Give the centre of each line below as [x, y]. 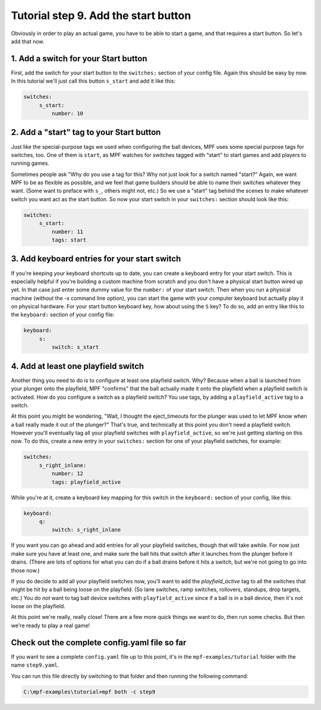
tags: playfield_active [86, 482]
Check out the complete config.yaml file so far [99, 642]
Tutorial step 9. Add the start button [101, 15]
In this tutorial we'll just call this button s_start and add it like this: [93, 81]
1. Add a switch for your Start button [79, 59]
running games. [30, 163]
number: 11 [67, 232]
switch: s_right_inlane [86, 530]
